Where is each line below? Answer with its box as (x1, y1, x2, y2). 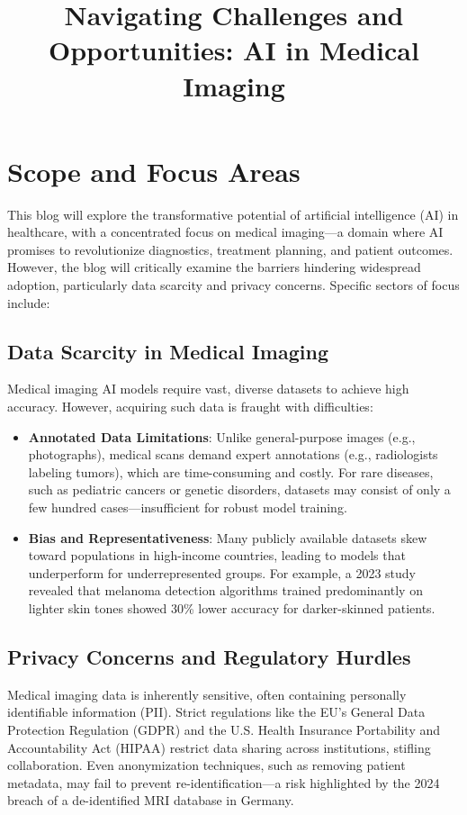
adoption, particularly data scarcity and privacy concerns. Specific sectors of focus (7, 276, 460, 294)
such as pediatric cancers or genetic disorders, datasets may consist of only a (28, 480, 451, 499)
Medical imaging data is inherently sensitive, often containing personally (7, 684, 407, 703)
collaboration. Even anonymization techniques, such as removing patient (7, 756, 406, 774)
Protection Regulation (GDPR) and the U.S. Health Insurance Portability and (7, 720, 441, 738)
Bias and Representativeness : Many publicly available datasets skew (28, 528, 427, 547)
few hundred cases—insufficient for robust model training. (28, 498, 347, 517)
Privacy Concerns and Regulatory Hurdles (7, 642, 411, 670)
